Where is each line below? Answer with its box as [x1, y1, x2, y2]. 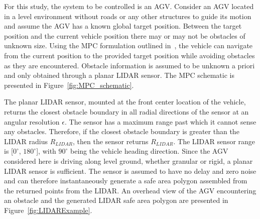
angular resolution [4, 116, 60, 127]
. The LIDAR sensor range [173, 136, 255, 146]
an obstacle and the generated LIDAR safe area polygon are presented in [4, 195, 228, 205]
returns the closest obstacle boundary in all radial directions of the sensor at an [4, 106, 249, 117]
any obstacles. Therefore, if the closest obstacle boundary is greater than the [4, 126, 239, 137]
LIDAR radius [4, 136, 48, 146]
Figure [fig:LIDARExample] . [4, 204, 92, 215]
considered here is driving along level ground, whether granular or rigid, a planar [4, 155, 253, 166]
